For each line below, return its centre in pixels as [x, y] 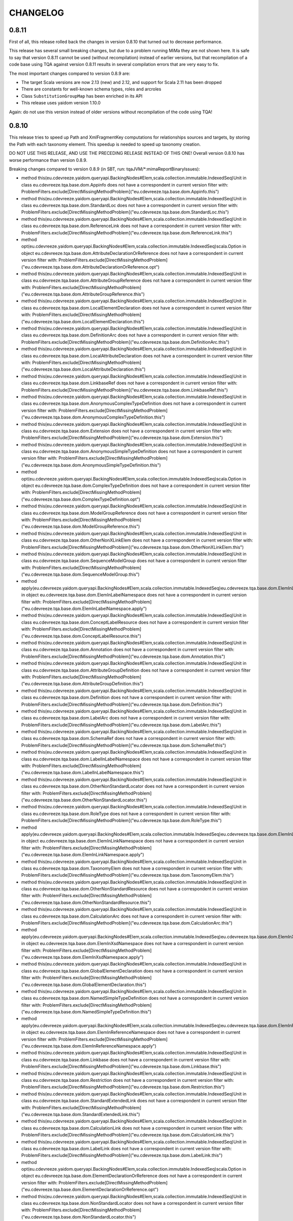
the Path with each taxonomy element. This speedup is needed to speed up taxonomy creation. [105, 144]
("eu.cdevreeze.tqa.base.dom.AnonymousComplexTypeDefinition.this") [93, 417]
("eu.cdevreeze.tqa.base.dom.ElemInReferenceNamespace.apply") [89, 1046]
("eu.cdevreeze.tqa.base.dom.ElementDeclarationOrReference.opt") [90, 1190]
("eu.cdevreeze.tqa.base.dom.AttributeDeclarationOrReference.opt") [90, 267]
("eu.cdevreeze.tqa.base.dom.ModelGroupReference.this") [81, 526]
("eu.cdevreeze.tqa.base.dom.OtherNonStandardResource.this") [86, 902]
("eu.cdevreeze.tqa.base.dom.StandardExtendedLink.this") [81, 1114]
